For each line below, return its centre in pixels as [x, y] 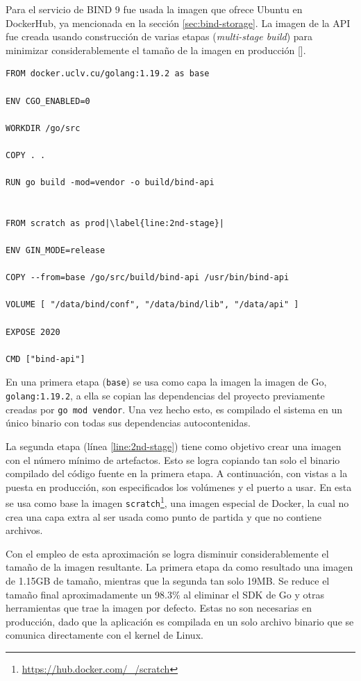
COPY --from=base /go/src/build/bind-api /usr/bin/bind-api [148, 278]
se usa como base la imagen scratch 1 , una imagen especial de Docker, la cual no [177, 502]
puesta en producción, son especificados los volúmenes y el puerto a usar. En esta [179, 486]
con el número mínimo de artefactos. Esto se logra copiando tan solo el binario [173, 459]
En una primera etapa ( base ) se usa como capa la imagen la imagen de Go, [166, 382]
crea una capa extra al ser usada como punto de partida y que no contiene [163, 516]
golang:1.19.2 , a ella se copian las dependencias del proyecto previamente [165, 396]
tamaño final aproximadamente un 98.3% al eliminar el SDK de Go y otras [165, 594]
